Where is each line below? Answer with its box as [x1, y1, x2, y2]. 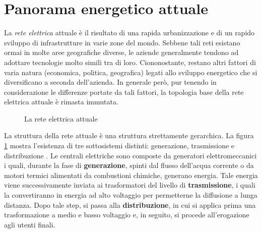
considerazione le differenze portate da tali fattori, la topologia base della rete [4, 86, 244, 97]
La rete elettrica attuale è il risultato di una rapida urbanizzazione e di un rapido [4, 27, 255, 38]
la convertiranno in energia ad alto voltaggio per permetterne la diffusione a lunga [4, 190, 257, 200]
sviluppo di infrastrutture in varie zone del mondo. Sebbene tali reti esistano [4, 37, 240, 47]
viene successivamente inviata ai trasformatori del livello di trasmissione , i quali [4, 180, 255, 190]
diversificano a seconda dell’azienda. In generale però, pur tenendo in [4, 77, 217, 87]
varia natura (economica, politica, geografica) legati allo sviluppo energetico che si [4, 67, 257, 77]
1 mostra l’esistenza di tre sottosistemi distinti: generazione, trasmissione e [4, 140, 235, 151]
